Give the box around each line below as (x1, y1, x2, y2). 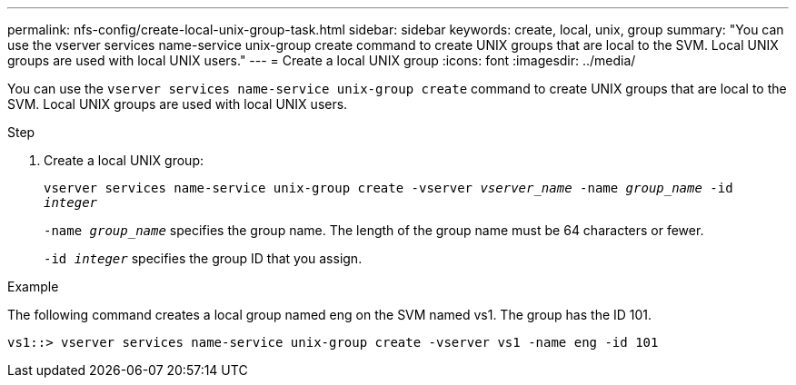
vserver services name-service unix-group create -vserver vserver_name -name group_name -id (44, 181, 733, 195)
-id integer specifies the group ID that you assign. (44, 251, 363, 266)
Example (7, 279, 59, 294)
